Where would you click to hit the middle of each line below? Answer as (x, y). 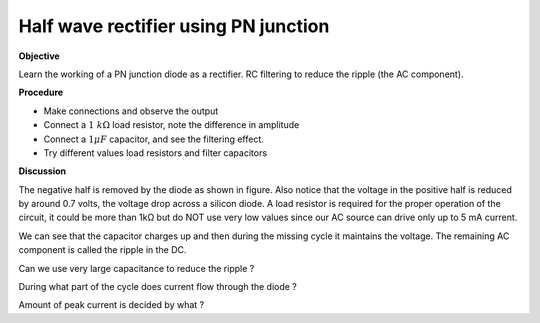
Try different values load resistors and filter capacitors (155, 152)
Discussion (42, 171)
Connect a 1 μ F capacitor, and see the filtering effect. (154, 139)
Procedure (41, 92)
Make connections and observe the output (131, 111)
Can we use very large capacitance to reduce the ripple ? (136, 268)
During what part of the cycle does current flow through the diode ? (157, 287)
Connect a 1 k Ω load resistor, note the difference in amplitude (171, 125)
